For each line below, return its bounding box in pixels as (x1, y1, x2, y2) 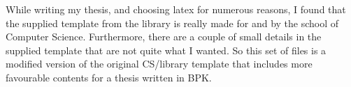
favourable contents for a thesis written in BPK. (6, 70, 212, 84)
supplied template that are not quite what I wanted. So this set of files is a (6, 42, 327, 57)
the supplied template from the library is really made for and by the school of (6, 15, 339, 30)
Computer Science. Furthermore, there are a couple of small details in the (6, 29, 322, 44)
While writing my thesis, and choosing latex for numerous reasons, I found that (6, 2, 346, 16)
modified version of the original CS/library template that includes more (6, 56, 313, 71)
